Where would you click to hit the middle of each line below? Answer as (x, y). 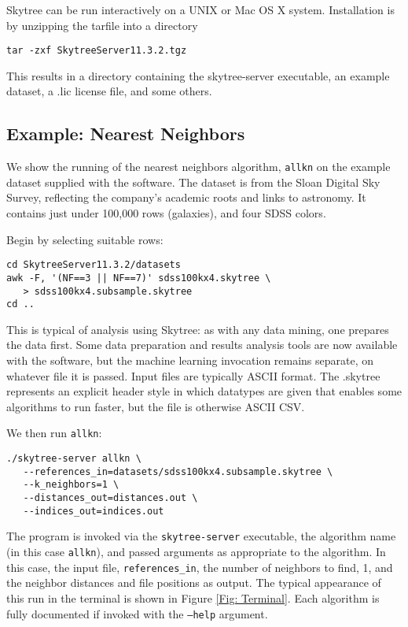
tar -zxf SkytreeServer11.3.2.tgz (97, 51)
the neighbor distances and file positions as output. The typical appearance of (194, 582)
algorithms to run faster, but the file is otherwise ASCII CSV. (156, 406)
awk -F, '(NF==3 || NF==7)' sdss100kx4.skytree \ (139, 278)
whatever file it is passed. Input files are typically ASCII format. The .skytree (193, 375)
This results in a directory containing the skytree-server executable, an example (198, 75)
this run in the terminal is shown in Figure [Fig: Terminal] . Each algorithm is (193, 597)
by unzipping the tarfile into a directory (102, 25)
